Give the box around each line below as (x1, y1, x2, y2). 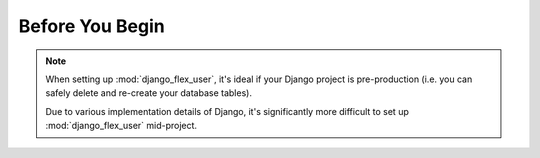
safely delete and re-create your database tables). (45, 87, 252, 99)
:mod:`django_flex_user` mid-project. (45, 120, 198, 132)
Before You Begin (18, 15, 165, 37)
